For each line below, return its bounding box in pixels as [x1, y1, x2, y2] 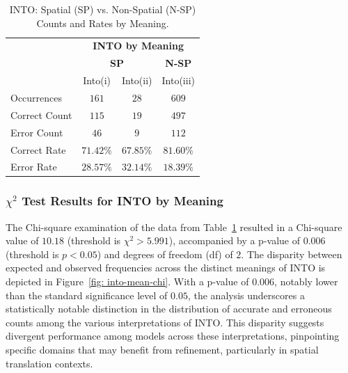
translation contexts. [6, 356, 93, 370]
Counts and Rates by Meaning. [36, 15, 169, 30]
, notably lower [274, 274, 338, 289]
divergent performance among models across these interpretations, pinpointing [6, 328, 340, 343]
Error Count [10, 125, 63, 139]
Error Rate [10, 159, 57, 174]
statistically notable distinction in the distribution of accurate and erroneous [6, 301, 332, 316]
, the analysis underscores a [187, 287, 305, 302]
